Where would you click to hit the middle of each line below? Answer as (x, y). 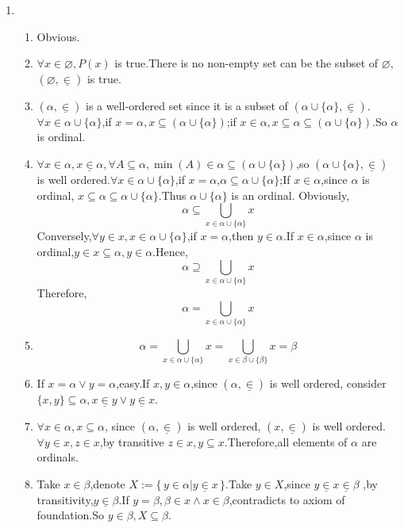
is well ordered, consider (328, 383)
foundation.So (71, 515)
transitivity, (65, 499)
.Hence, (170, 252)
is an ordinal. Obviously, (290, 195)
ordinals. (58, 457)
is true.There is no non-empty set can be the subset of (246, 63)
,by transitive (132, 441)
